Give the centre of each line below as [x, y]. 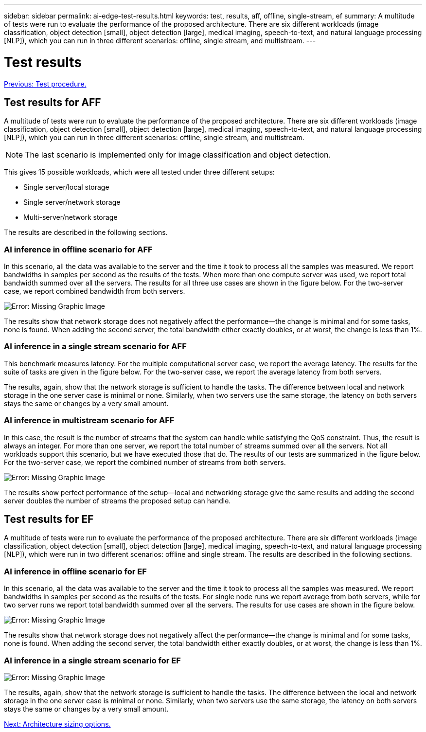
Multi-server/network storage [71, 217]
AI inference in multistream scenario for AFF [89, 420]
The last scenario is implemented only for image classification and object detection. [178, 155]
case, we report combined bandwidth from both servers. [95, 291]
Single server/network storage [72, 202]
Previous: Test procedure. [45, 84]
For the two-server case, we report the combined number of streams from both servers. [145, 462]
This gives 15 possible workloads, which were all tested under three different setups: [139, 172]
